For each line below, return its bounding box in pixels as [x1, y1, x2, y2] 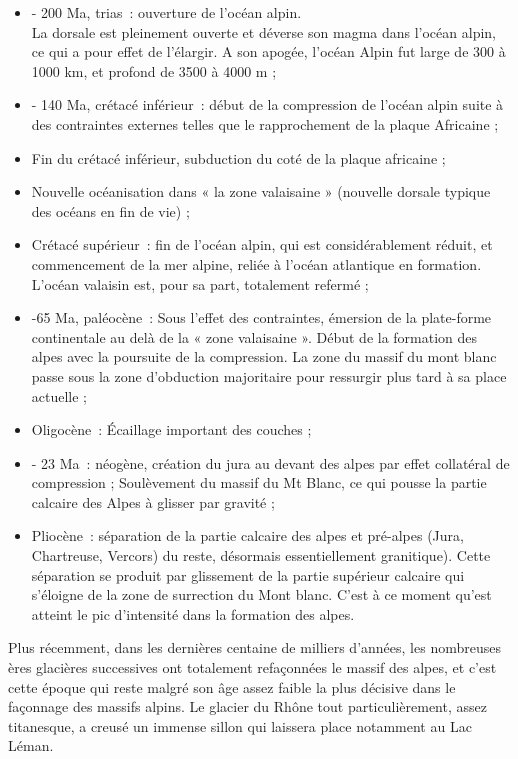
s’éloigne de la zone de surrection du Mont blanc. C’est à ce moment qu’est [31, 584, 492, 605]
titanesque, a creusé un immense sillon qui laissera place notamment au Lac [8, 715, 472, 736]
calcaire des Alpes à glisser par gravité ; [31, 491, 275, 512]
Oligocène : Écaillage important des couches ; [31, 419, 312, 440]
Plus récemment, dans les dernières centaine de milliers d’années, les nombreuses [8, 637, 501, 658]
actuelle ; [31, 385, 88, 406]
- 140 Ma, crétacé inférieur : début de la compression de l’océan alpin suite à [31, 94, 504, 115]
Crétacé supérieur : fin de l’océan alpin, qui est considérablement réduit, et [31, 234, 493, 255]
